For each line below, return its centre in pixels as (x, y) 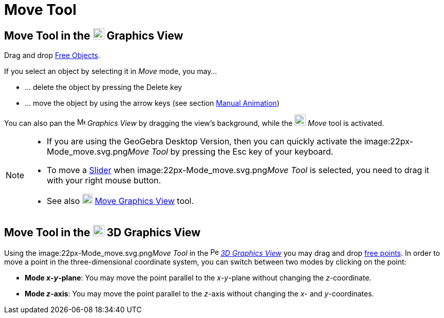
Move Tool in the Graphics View (94, 35)
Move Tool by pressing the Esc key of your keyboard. (230, 152)
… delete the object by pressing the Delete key (104, 87)
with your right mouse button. (104, 181)
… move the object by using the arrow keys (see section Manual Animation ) (152, 103)
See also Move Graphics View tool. (121, 201)
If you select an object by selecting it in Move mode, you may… (111, 71)
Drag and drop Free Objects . (52, 55)
